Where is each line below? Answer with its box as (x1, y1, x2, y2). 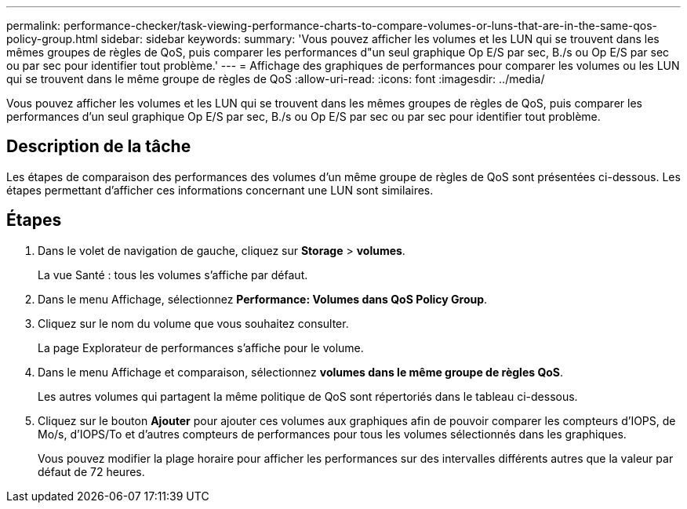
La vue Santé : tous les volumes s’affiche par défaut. (38, 267, 308, 282)
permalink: (6, 19, 61, 32)
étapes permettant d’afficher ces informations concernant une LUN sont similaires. (6, 183, 434, 197)
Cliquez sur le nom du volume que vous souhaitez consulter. (38, 316, 349, 330)
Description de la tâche (6, 136, 191, 157)
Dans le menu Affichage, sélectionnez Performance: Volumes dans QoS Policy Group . (38, 292, 488, 306)
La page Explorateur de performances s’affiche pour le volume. (38, 340, 364, 354)
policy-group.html (6, 32, 98, 45)
